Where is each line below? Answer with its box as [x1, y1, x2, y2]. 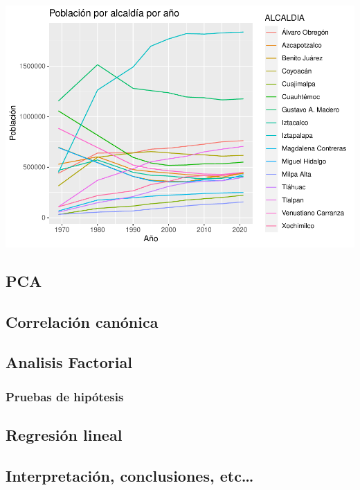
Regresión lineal [6, 424, 123, 446]
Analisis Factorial [6, 351, 132, 373]
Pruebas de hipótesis [6, 387, 124, 405]
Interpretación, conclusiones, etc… [6, 464, 254, 486]
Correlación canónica [6, 310, 159, 332]
